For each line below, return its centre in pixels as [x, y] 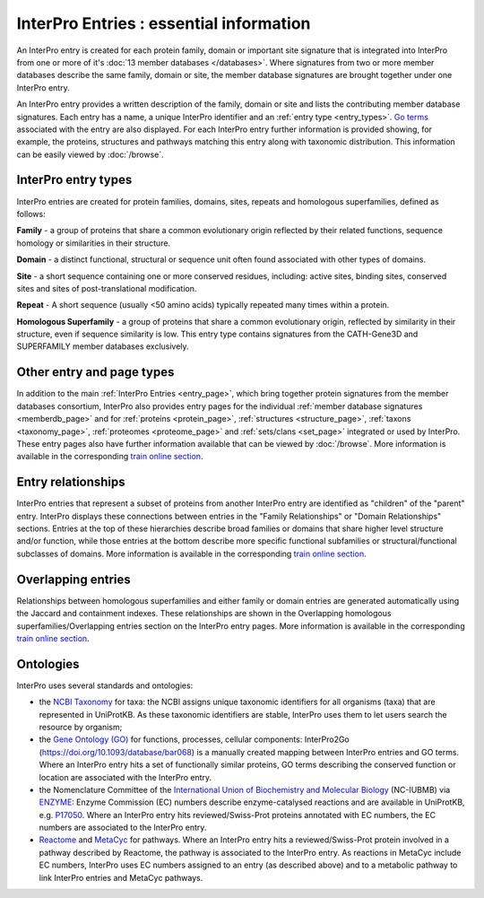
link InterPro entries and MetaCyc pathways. [121, 877]
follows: [31, 214]
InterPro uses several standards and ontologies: [105, 685]
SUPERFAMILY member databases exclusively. [103, 346]
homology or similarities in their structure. [93, 243]
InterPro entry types [74, 180]
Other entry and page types [95, 372]
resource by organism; [81, 727]
